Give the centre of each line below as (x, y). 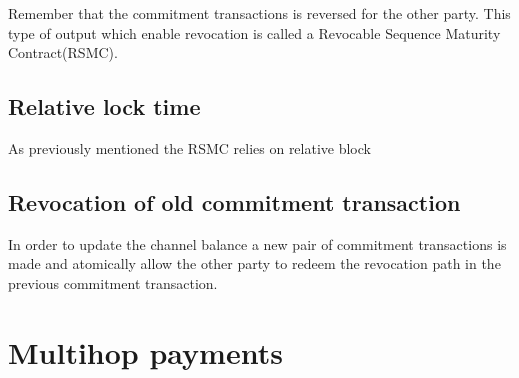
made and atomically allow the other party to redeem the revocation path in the (254, 263)
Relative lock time (104, 106)
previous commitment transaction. (113, 282)
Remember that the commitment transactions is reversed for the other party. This (259, 13)
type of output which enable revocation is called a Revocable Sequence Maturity (254, 32)
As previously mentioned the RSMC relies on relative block (189, 147)
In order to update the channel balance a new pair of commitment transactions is (257, 243)
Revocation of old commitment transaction (234, 201)
